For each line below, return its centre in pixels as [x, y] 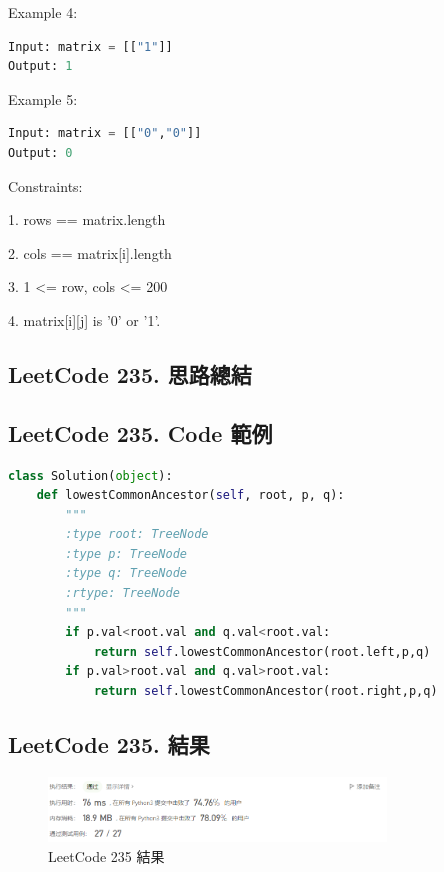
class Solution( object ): [90, 475]
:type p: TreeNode [126, 553]
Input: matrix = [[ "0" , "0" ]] [105, 133]
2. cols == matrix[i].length [90, 252]
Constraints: [45, 185]
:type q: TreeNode [126, 573]
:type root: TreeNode [137, 534]
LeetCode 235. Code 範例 [140, 432]
